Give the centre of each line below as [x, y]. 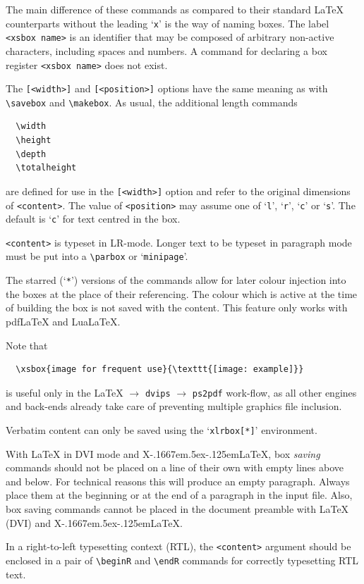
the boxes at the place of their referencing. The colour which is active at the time [182, 293]
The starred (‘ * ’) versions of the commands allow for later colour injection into [176, 280]
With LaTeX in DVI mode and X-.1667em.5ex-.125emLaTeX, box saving [163, 453]
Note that [27, 345]
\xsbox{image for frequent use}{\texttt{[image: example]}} [160, 369]
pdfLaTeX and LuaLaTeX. [63, 321]
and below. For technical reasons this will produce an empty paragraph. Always [178, 481]
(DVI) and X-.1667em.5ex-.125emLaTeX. [94, 522]
